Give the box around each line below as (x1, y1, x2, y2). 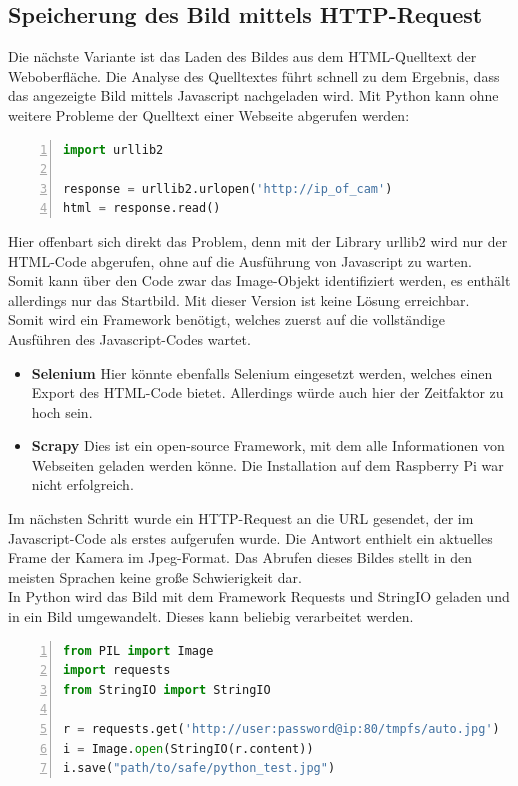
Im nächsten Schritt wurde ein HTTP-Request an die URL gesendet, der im (8, 508, 474, 529)
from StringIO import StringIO (63, 682, 271, 697)
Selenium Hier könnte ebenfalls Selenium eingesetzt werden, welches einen (31, 362, 493, 383)
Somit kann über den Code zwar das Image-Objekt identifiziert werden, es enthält (8, 270, 511, 291)
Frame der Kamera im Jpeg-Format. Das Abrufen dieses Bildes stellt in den (8, 547, 472, 568)
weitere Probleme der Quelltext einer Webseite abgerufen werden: (8, 104, 410, 125)
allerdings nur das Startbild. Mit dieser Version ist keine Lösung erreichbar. (8, 289, 470, 310)
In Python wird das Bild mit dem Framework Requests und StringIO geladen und (8, 586, 510, 607)
